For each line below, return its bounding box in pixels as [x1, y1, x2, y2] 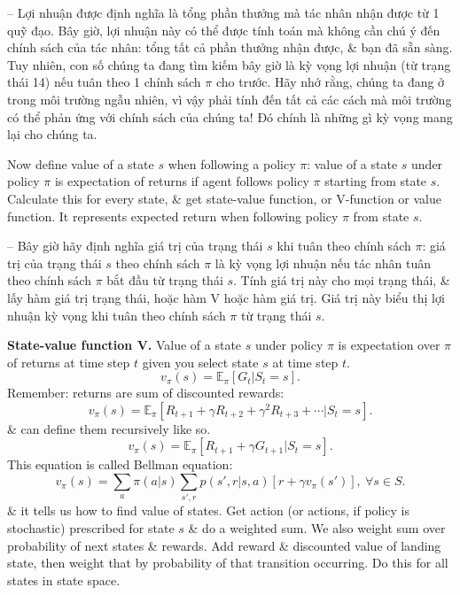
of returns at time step [7, 352, 130, 371]
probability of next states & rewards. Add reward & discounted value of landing [7, 536, 441, 554]
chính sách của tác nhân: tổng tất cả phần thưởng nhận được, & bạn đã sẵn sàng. [7, 38, 453, 57]
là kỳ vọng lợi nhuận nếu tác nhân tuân [214, 253, 431, 272]
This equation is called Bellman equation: [7, 455, 233, 474]
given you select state [142, 352, 259, 371]
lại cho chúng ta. [7, 125, 97, 143]
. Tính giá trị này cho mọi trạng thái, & [233, 271, 450, 290]
